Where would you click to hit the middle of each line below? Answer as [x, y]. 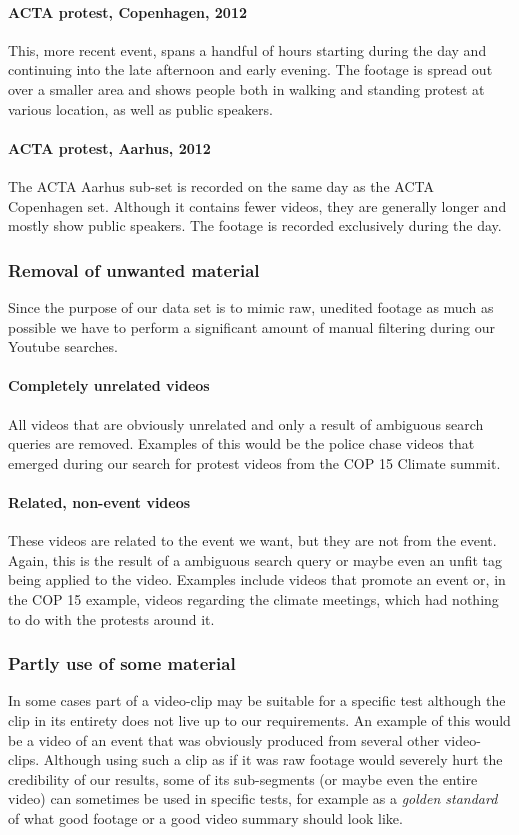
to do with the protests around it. [111, 618]
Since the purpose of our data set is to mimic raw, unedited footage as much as [251, 306]
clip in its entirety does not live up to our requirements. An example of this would [259, 719]
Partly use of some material [122, 663]
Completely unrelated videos [109, 385]
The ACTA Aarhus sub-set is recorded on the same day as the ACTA [221, 185]
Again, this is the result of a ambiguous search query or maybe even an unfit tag [255, 559]
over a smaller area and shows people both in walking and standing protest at [246, 88]
